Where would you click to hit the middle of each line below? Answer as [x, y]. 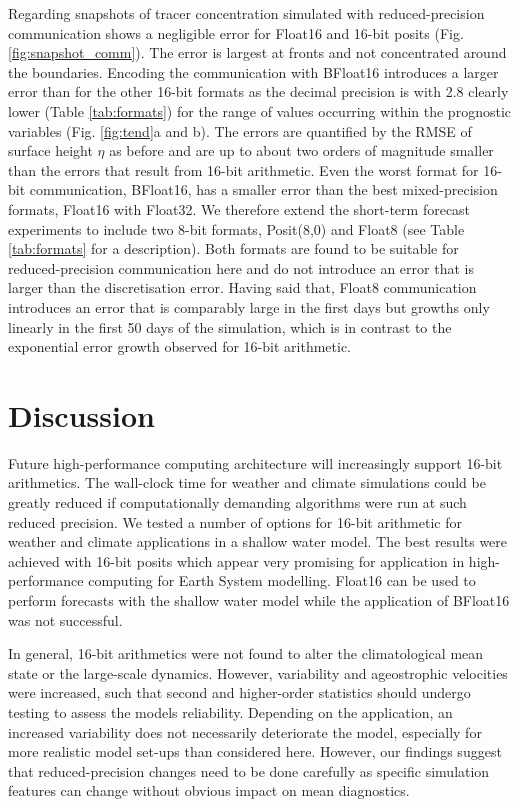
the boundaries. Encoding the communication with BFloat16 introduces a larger [253, 71]
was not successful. [65, 619]
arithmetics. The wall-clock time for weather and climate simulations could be [247, 482]
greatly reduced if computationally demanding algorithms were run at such [237, 502]
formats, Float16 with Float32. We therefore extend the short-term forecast [239, 208]
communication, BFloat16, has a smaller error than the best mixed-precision [263, 189]
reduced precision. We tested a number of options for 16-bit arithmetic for [235, 521]
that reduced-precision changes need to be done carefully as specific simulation [249, 770]
